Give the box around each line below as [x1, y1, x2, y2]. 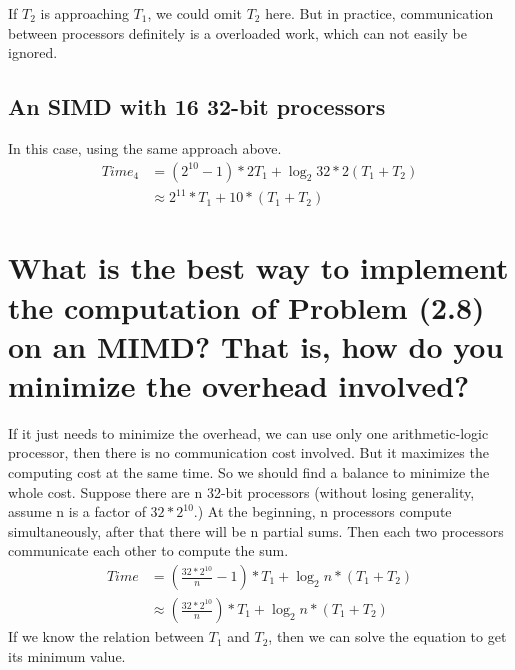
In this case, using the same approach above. [8, 137, 282, 158]
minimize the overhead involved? [8, 364, 470, 405]
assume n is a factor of [8, 501, 146, 522]
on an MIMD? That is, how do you [8, 325, 504, 366]
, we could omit [147, 3, 242, 23]
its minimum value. [8, 645, 126, 666]
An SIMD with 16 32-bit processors [8, 91, 386, 122]
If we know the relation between [8, 626, 205, 647]
